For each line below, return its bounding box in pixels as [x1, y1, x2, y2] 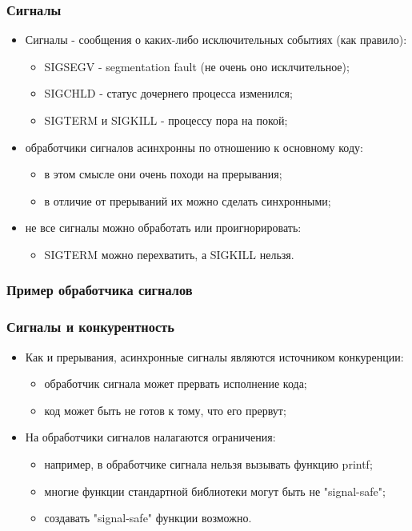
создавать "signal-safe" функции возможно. [44, 509, 252, 526]
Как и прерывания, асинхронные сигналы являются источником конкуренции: [25, 348, 404, 365]
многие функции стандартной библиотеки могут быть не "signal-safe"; [44, 482, 386, 499]
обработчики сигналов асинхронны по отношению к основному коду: [25, 138, 363, 155]
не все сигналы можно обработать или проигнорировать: [25, 219, 302, 236]
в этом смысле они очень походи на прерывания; [44, 166, 282, 182]
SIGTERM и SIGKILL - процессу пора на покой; [44, 112, 288, 128]
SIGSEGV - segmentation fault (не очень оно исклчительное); [44, 58, 350, 74]
